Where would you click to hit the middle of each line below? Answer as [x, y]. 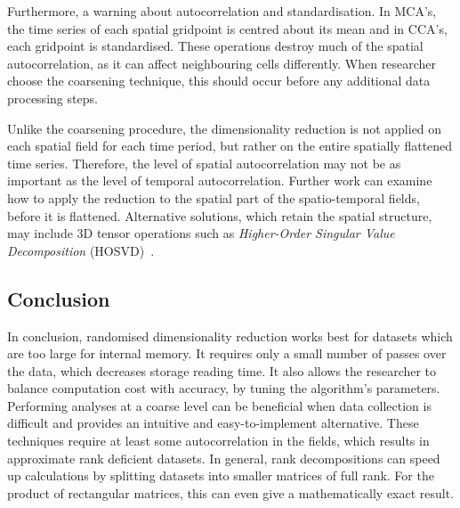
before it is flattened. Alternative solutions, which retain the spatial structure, [220, 215]
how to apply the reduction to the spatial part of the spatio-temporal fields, [214, 197]
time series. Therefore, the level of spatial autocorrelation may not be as [204, 163]
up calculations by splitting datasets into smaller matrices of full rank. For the [221, 475]
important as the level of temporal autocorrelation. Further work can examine [220, 180]
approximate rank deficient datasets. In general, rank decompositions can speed [224, 458]
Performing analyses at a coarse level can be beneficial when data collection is [219, 405]
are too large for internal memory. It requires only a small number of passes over [227, 353]
